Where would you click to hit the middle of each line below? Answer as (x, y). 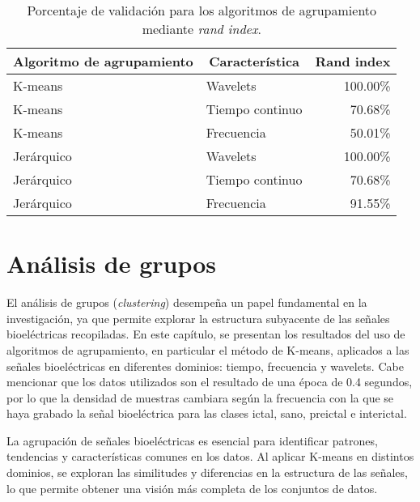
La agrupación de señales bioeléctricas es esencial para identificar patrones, (192, 440)
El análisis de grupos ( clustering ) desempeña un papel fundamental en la (187, 302)
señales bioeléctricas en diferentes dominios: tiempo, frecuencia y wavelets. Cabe (205, 366)
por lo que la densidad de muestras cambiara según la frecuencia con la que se (200, 397)
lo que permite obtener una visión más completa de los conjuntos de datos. (192, 488)
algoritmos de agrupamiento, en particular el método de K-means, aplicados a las (208, 349)
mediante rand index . (202, 29)
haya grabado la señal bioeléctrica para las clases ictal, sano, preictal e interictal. (207, 413)
